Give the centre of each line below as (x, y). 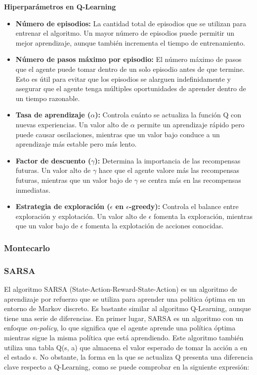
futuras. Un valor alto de (53, 170)
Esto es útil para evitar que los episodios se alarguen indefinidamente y (123, 79)
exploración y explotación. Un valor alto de (81, 216)
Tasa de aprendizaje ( (53, 115)
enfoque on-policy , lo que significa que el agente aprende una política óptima (120, 328)
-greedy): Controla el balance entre (184, 206)
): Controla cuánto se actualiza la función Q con (168, 115)
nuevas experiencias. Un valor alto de (72, 124)
